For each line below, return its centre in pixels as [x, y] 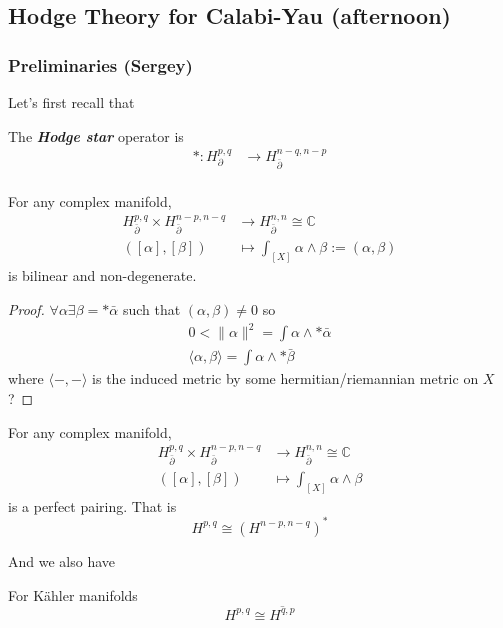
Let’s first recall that [71, 102]
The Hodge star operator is [96, 135]
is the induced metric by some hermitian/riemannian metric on [285, 378]
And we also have [62, 560]
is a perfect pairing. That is [92, 505]
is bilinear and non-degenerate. [102, 275]
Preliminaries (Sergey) [100, 64]
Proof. [26, 308]
